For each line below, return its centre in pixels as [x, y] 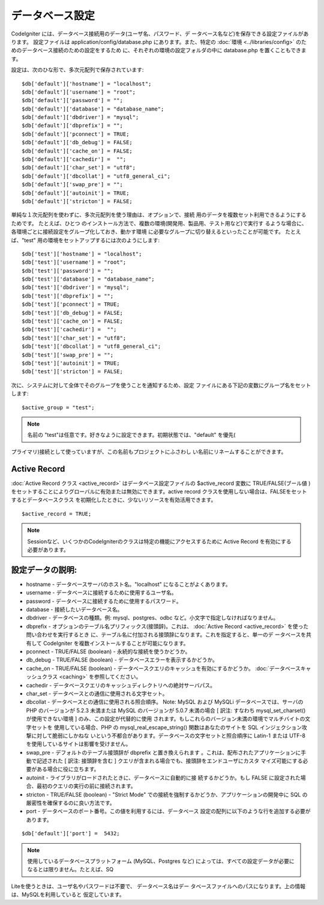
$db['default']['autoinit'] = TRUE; [76, 193]
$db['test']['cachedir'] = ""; [69, 330]
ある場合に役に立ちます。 [68, 769]
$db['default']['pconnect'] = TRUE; [76, 134]
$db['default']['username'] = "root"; [79, 92]
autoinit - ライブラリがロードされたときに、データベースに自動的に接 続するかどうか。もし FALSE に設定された [163, 778]
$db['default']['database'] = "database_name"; [93, 109]
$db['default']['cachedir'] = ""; [74, 160]
